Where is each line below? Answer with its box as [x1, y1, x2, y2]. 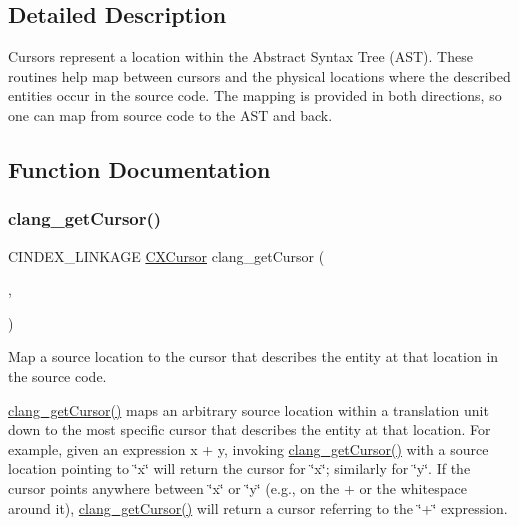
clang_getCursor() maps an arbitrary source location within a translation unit [8, 399, 489, 420]
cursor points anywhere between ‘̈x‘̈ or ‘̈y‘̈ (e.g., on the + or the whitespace [8, 477, 467, 498]
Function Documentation [8, 153, 271, 184]
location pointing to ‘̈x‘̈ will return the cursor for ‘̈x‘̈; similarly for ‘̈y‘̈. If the [8, 458, 471, 479]
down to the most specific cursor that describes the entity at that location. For [8, 419, 491, 440]
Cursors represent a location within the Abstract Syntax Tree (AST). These [8, 46, 473, 67]
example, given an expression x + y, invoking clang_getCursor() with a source [8, 438, 489, 459]
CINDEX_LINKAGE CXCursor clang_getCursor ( [8, 245, 325, 266]
